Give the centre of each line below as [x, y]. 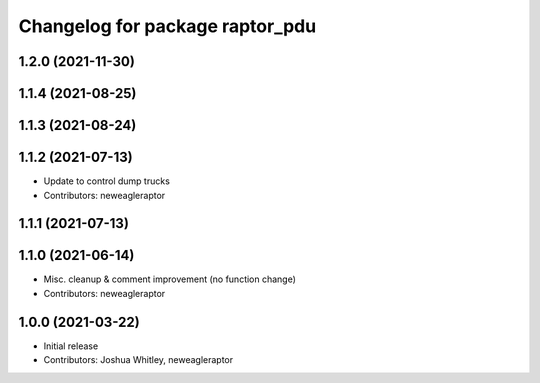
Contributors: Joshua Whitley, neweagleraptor [138, 360]
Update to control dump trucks [106, 181]
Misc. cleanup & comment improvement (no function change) [170, 279]
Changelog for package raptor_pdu [167, 26]
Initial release [71, 346]
